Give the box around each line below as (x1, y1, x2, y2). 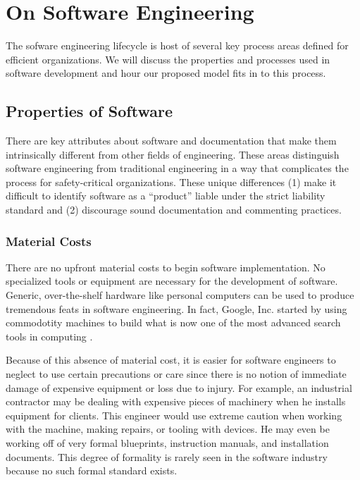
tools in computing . (6, 328, 93, 343)
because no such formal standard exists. (6, 463, 178, 478)
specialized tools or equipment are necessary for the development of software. (6, 273, 338, 288)
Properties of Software (6, 100, 173, 122)
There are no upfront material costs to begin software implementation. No (6, 259, 325, 274)
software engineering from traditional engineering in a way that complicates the (6, 161, 349, 176)
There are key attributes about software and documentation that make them (6, 133, 337, 148)
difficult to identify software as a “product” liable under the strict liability (6, 188, 325, 203)
